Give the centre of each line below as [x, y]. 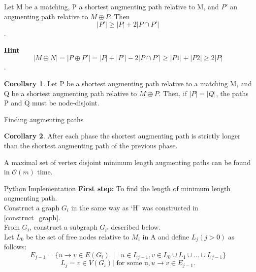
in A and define [166, 236]
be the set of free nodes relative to [78, 236]
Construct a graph [32, 207]
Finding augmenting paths [44, 119]
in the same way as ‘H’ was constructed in [135, 207]
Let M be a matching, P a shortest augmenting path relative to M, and [112, 6]
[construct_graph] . [32, 217]
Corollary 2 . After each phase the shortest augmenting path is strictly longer [122, 136]
